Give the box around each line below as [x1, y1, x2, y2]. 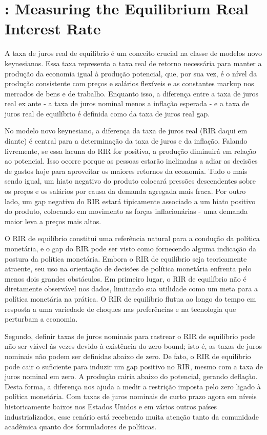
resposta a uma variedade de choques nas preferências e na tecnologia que [5, 303, 236, 314]
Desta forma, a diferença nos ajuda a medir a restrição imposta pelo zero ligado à [5, 381, 261, 391]
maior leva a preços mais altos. [5, 215, 101, 226]
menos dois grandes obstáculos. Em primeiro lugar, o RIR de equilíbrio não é [5, 273, 247, 284]
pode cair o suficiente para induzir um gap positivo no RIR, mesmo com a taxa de [5, 361, 263, 371]
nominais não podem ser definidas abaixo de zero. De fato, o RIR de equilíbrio [5, 350, 251, 361]
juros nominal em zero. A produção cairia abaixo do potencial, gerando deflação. [5, 371, 258, 382]
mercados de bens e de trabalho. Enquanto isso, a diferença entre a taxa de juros [5, 88, 259, 98]
